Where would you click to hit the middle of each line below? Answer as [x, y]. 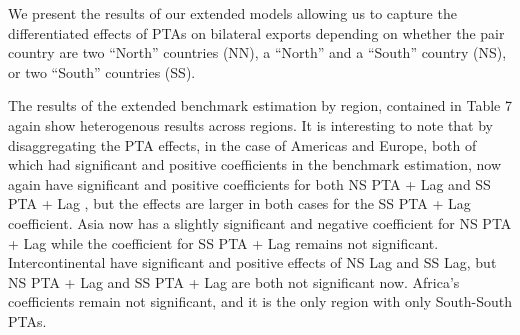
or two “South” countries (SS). [102, 71]
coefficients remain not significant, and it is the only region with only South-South [260, 301]
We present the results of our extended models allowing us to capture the [232, 13]
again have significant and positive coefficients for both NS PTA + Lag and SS [249, 183]
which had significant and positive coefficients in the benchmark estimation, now [255, 164]
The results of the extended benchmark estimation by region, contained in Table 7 [260, 105]
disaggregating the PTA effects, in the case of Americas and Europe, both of [242, 144]
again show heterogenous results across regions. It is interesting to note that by [251, 124]
